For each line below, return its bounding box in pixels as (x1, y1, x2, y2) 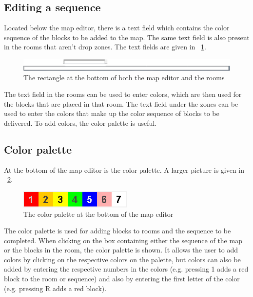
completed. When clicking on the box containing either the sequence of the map (4, 235, 242, 245)
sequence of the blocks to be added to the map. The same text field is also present (4, 32, 250, 42)
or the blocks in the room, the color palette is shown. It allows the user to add (4, 245, 238, 255)
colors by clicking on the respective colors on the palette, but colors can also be (4, 254, 241, 264)
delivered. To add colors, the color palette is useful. (4, 117, 157, 128)
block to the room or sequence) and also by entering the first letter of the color (4, 273, 240, 283)
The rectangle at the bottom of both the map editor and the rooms (23, 72, 225, 83)
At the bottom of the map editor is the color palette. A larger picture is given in (4, 164, 245, 175)
